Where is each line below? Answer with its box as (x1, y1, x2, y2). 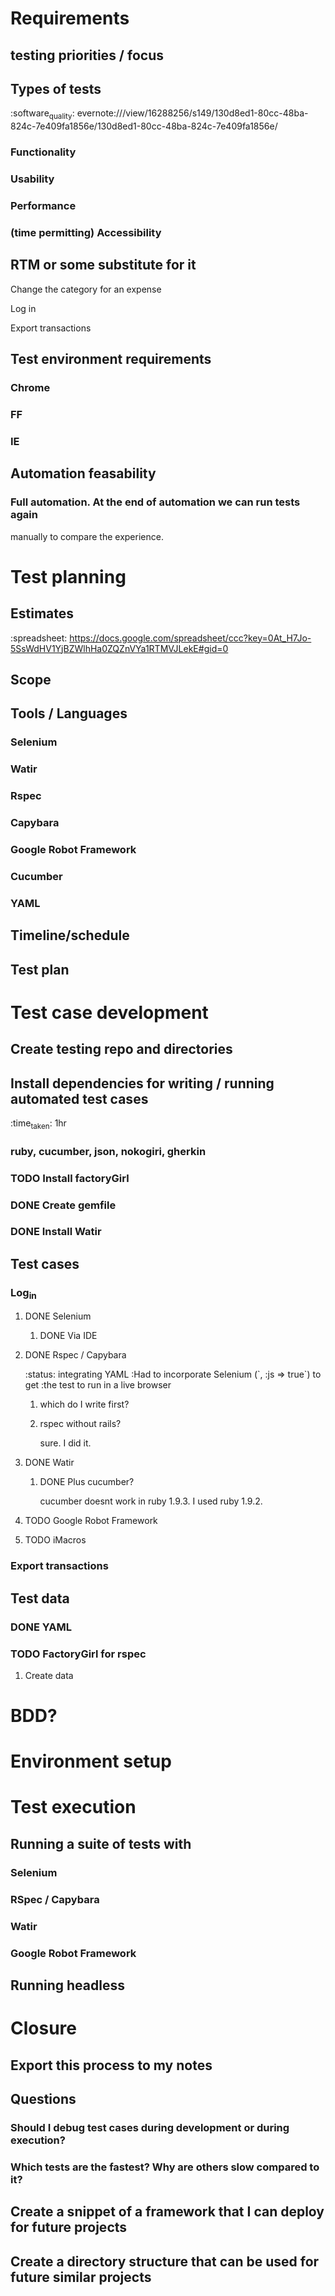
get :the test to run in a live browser (24, 1379, 172, 1391)
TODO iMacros (24, 1534, 87, 1546)
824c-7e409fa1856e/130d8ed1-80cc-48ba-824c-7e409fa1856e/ (10, 120, 278, 132)
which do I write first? (39, 1398, 130, 1411)
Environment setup (10, 1750, 172, 1773)
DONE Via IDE (39, 1330, 98, 1342)
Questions (10, 2090, 77, 2107)
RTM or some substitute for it (10, 257, 197, 274)
